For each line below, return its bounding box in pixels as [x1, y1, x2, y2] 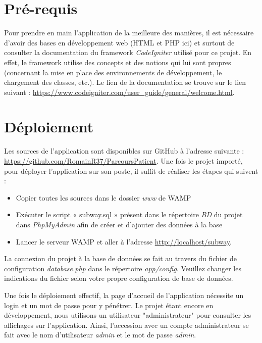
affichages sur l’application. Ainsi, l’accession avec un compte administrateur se [4, 319, 249, 330]
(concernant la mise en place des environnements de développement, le [4, 67, 222, 77]
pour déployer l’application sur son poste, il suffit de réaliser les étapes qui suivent [4, 165, 258, 176]
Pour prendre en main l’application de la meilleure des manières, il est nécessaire [4, 27, 254, 38]
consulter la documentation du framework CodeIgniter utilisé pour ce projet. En [4, 47, 252, 58]
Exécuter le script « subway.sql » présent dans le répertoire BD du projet [16, 209, 243, 220]
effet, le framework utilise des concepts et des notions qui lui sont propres [4, 57, 231, 67]
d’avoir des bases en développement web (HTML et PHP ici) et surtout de [4, 37, 235, 47]
